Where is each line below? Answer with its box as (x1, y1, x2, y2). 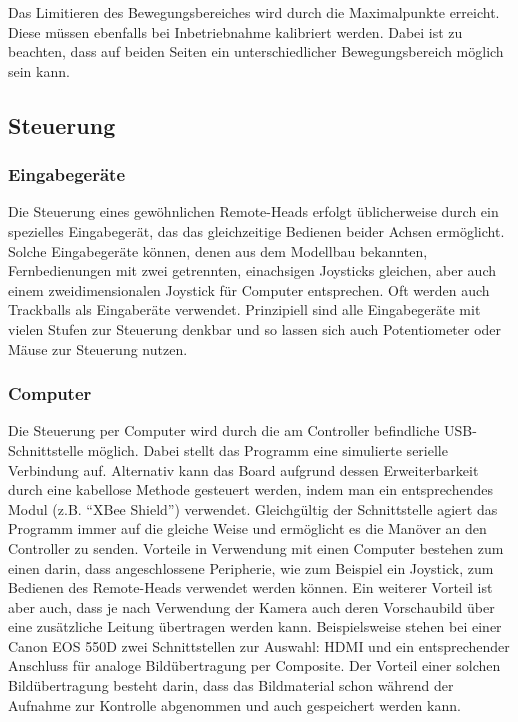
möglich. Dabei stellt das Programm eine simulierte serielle (87, 439, 448, 460)
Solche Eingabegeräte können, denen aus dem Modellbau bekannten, (8, 240, 428, 261)
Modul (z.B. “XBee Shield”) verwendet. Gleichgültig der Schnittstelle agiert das (8, 498, 498, 519)
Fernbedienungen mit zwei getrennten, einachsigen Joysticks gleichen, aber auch (8, 260, 496, 281)
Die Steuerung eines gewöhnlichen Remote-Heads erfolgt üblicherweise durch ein (8, 201, 499, 222)
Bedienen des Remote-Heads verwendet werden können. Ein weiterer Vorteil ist (8, 577, 493, 598)
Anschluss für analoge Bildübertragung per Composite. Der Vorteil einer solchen (8, 655, 501, 676)
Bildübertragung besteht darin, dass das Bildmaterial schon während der (8, 675, 454, 696)
